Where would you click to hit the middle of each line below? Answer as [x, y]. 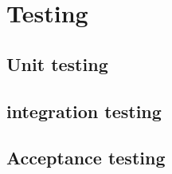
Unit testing [57, 63]
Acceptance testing [86, 158]
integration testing [84, 111]
